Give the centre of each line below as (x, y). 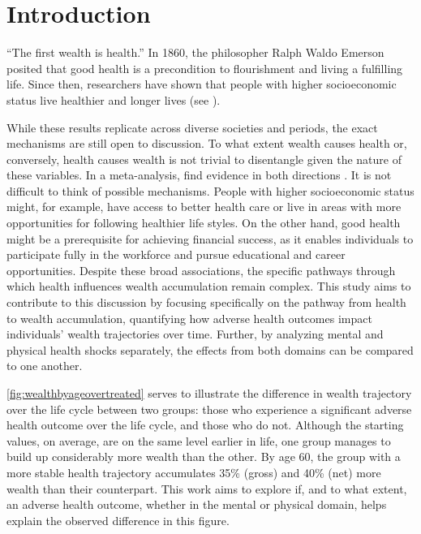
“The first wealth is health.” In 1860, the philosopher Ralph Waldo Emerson (195, 52)
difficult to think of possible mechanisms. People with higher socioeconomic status (210, 190)
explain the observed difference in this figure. (118, 520)
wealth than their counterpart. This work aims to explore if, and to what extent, (207, 488)
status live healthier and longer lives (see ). (114, 99)
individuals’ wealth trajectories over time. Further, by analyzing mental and (195, 334)
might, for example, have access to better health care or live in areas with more (204, 207)
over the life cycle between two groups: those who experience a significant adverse (209, 409)
